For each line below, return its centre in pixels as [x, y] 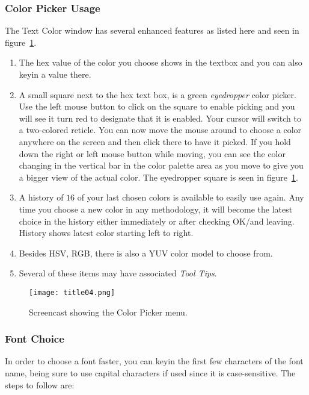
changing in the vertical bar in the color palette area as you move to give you [161, 165]
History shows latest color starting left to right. [106, 233]
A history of [41, 197]
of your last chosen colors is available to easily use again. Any [191, 197]
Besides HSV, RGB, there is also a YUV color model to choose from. [146, 253]
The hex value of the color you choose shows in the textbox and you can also [161, 62]
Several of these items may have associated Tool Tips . [118, 273]
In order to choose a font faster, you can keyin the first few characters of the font [154, 361]
